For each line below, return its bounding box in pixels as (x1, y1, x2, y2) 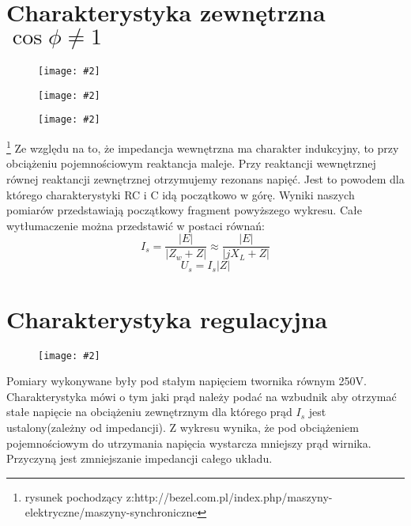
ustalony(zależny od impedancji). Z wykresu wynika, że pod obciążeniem (6, 418, 359, 435)
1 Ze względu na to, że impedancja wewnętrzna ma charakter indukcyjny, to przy (6, 138, 399, 156)
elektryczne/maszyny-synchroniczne (25, 504, 198, 520)
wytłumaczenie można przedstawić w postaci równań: (6, 217, 265, 233)
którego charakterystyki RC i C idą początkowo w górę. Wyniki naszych (6, 186, 355, 202)
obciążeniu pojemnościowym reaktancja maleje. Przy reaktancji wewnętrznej (6, 155, 376, 172)
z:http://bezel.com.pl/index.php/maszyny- (126, 488, 333, 505)
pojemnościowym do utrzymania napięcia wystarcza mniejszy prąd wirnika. (6, 434, 371, 451)
